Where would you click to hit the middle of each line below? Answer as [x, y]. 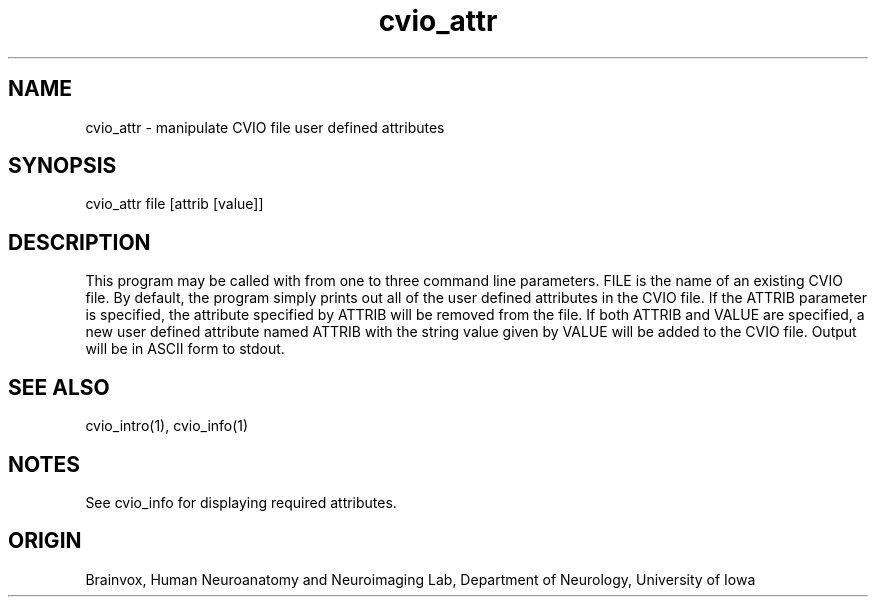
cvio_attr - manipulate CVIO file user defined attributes [265, 127]
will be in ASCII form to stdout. [185, 349]
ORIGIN [45, 541]
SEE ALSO [59, 387]
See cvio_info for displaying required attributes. [241, 502]
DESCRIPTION [79, 242]
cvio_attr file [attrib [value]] [174, 204]
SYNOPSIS [62, 166]
